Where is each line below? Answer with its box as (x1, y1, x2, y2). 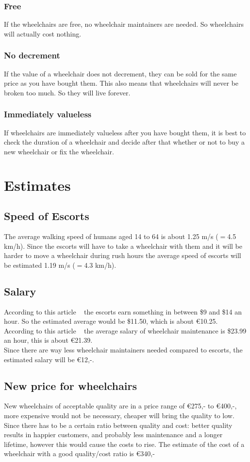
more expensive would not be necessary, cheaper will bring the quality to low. (4, 410, 234, 420)
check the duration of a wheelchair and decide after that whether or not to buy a (4, 137, 245, 147)
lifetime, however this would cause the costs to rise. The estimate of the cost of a (4, 439, 245, 449)
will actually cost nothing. (4, 28, 82, 38)
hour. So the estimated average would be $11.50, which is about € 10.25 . (4, 316, 218, 326)
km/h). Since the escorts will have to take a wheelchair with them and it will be (4, 240, 242, 251)
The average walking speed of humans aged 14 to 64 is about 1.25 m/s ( (4, 231, 218, 241)
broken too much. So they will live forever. (4, 87, 131, 97)
